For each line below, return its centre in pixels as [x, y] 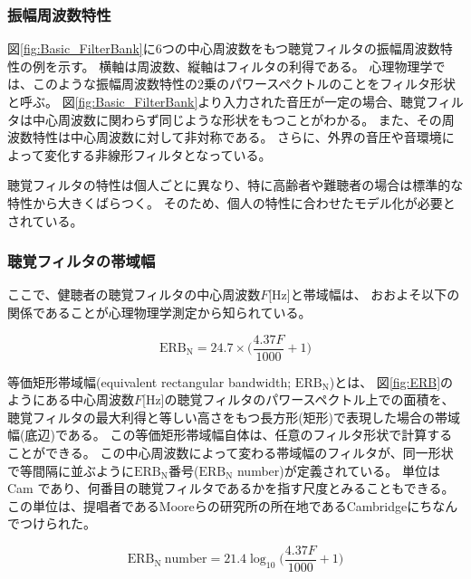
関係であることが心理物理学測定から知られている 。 [159, 312]
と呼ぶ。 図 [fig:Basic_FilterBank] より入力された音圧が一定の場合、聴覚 [217, 101]
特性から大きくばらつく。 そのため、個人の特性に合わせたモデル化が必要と [231, 202]
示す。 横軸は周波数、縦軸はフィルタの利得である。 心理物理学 [245, 66]
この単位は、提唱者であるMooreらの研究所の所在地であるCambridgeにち [220, 505]
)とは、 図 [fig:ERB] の [391, 381]
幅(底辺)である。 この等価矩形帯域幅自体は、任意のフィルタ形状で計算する [230, 435]
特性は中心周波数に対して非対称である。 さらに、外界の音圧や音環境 [237, 137]
